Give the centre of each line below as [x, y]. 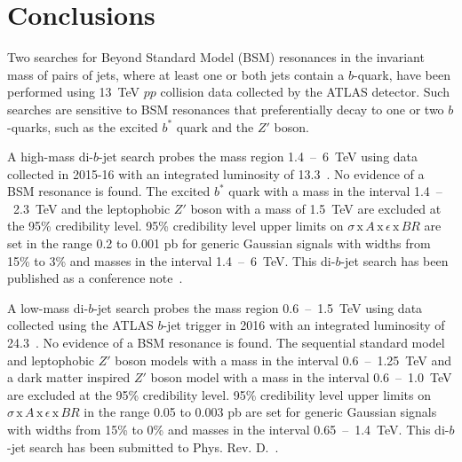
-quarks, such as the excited [83, 126]
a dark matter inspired [69, 377]
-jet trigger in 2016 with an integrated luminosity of [304, 325]
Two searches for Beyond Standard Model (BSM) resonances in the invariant [216, 57]
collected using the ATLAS [80, 325]
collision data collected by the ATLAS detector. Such [305, 92]
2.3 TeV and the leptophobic [92, 208]
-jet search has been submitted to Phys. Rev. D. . [143, 446]
